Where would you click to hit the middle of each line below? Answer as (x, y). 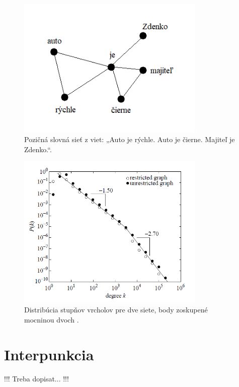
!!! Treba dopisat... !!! (36, 378)
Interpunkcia (49, 354)
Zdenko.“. (38, 149)
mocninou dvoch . (52, 320)
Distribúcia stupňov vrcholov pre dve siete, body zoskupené (116, 310)
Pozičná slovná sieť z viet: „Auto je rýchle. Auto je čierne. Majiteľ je (130, 139)
